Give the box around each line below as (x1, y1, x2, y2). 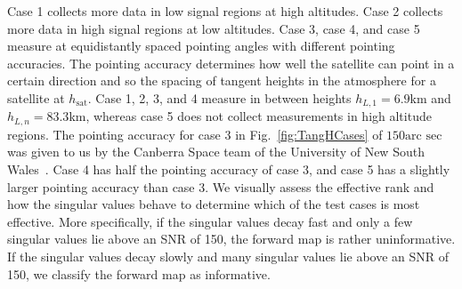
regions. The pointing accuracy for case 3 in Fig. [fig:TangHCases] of (7, 124, 383, 143)
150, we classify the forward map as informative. (7, 264, 271, 283)
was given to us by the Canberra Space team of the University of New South (7, 142, 425, 161)
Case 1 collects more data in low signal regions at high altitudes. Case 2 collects (7, 2, 443, 20)
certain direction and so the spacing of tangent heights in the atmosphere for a (7, 71, 436, 90)
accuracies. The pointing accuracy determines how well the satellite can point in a (7, 53, 455, 72)
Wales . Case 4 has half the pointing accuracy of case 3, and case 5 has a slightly (7, 160, 450, 179)
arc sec (405, 129, 442, 142)
